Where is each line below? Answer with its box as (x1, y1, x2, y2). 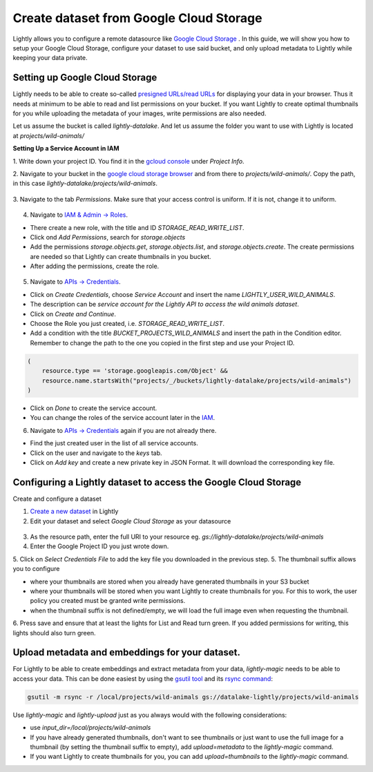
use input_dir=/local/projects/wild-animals (30, 724, 151, 732)
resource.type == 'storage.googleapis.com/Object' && (41, 367, 228, 375)
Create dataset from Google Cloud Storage (12, 10, 262, 26)
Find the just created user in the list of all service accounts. (30, 439, 198, 447)
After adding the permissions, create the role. (30, 262, 160, 271)
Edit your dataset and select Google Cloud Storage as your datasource (30, 517, 231, 525)
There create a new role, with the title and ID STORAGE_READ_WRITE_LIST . (30, 223, 245, 231)
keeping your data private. (12, 54, 88, 62)
